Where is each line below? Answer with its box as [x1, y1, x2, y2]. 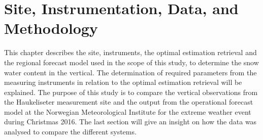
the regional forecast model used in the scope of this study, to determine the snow [4, 57, 259, 67]
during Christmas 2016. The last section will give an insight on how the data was [4, 116, 257, 127]
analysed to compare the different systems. [4, 126, 137, 137]
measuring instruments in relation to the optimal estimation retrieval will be [4, 77, 242, 87]
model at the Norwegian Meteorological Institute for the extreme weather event [4, 106, 251, 117]
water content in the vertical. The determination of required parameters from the [4, 67, 257, 77]
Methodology [4, 18, 98, 38]
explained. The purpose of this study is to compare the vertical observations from [4, 86, 258, 97]
